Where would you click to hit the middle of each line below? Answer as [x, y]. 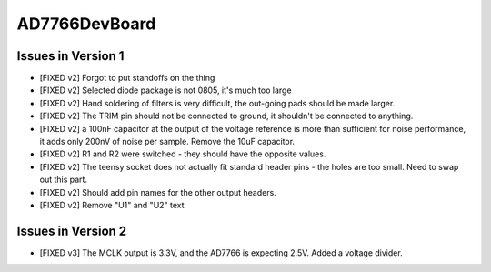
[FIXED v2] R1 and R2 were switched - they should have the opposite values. [183, 154]
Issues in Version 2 [72, 231]
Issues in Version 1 [70, 56]
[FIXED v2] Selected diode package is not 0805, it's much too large [165, 90]
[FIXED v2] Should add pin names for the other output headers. [158, 192]
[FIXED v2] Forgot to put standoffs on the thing [127, 78]
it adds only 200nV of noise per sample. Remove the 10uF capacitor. [167, 142]
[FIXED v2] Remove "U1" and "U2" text [112, 205]
